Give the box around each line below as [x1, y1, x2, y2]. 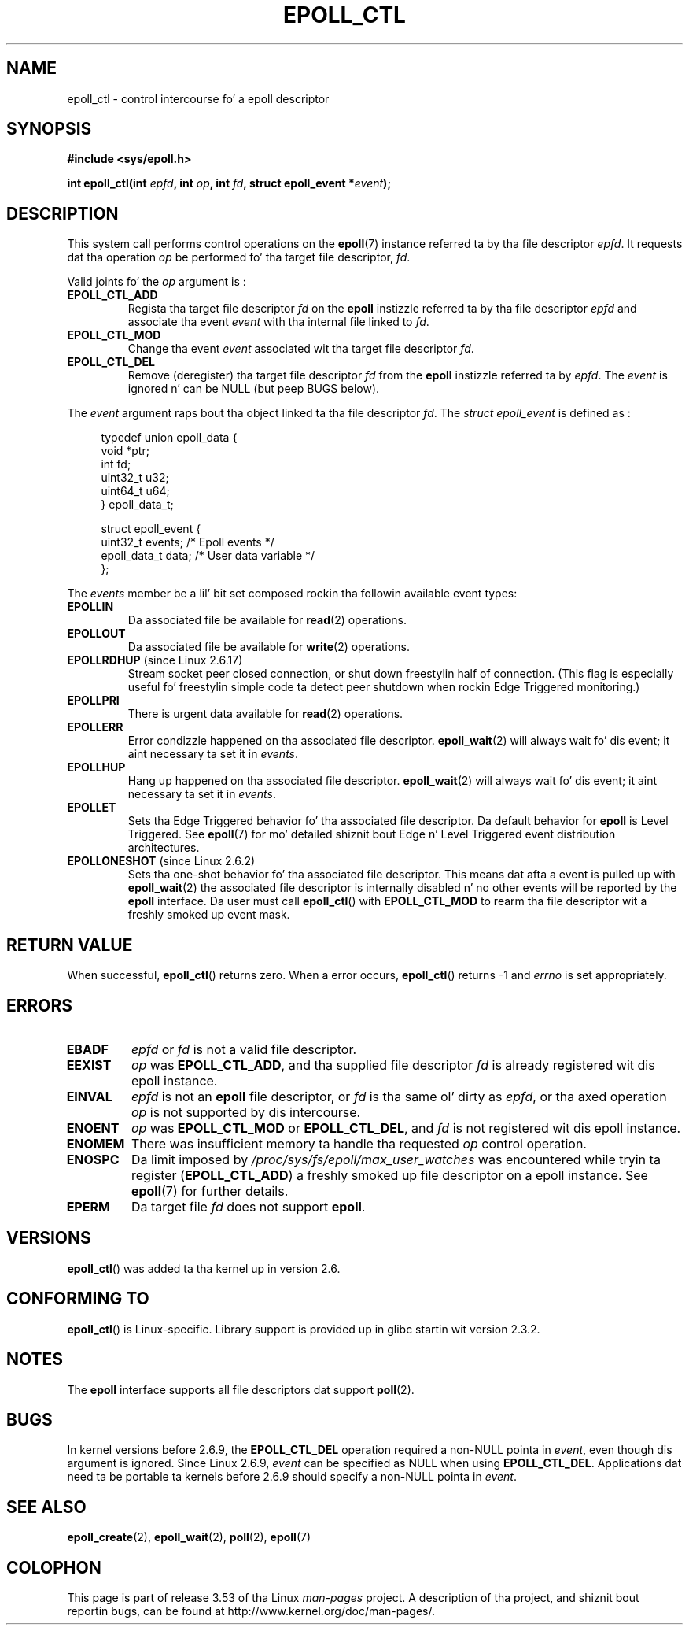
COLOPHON [6, 1557, 101, 1577]
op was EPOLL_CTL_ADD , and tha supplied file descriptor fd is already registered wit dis [131, 1056, 655, 1073]
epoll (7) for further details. [131, 1182, 289, 1199]
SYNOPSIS [6, 119, 92, 139]
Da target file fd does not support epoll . [131, 1198, 366, 1215]
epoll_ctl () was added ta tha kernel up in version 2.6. [67, 1261, 341, 1275]
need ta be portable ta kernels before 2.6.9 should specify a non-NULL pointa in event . [67, 1470, 517, 1484]
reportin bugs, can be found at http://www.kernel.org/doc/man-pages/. [67, 1604, 436, 1618]
